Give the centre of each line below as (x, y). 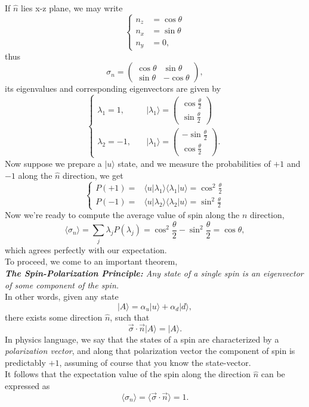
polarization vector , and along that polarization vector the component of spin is (150, 351)
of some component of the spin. (62, 285)
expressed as (27, 385)
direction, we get (93, 175)
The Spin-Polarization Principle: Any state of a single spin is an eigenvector (154, 273)
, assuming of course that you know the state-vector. (155, 362)
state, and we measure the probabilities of (194, 163)
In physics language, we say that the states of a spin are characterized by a (142, 339)
